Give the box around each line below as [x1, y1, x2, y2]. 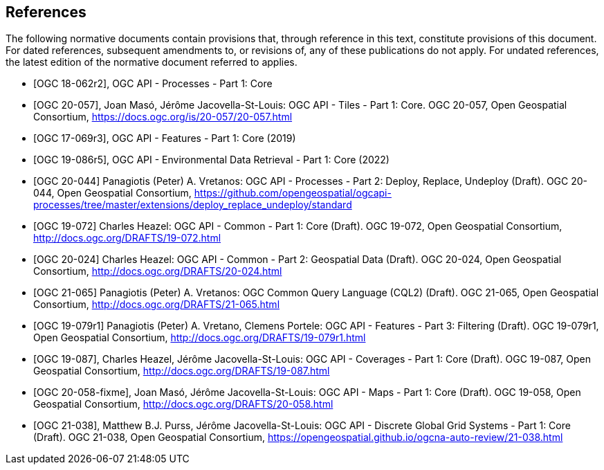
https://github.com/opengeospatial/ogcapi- [194, 187, 392, 199]
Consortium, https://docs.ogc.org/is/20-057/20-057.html [33, 111, 293, 123]
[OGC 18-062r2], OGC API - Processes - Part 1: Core [33, 78, 273, 90]
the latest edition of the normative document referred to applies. [6, 56, 298, 69]
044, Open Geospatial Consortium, [33, 187, 192, 199]
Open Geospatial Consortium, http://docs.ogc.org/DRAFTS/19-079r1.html [33, 332, 366, 344]
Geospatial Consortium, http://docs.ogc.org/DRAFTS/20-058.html [33, 398, 333, 410]
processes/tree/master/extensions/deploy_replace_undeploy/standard [33, 199, 352, 211]
